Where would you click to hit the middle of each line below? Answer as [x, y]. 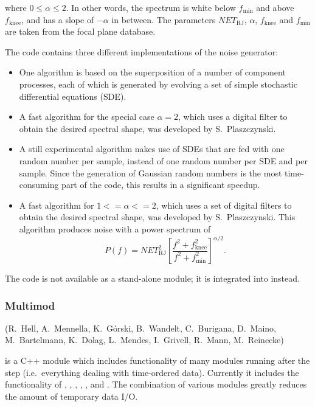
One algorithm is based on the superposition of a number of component [152, 72]
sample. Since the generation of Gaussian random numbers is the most [151, 172]
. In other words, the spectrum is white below [151, 7]
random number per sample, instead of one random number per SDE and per [163, 160]
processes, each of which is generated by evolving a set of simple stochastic [158, 84]
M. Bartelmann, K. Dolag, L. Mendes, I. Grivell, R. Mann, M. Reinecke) [144, 340]
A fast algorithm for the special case [87, 117]
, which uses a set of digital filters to [224, 205]
